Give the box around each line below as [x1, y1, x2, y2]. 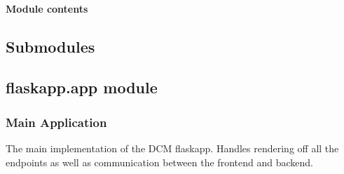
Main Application [6, 113, 107, 130]
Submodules [6, 35, 95, 57]
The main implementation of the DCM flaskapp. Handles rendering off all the [6, 140, 339, 155]
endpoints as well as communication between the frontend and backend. [6, 154, 313, 169]
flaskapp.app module [6, 76, 158, 98]
